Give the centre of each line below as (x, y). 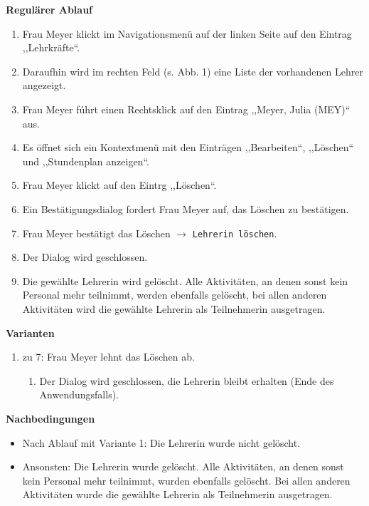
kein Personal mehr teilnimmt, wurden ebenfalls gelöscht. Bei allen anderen (186, 480)
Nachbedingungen (50, 418)
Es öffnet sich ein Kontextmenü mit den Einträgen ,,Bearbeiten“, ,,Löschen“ (188, 147)
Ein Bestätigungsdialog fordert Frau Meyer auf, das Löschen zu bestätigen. (186, 208)
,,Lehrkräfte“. (51, 47)
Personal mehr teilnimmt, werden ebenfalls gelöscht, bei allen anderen (175, 295)
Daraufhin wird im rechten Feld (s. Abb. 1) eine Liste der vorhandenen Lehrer (193, 71)
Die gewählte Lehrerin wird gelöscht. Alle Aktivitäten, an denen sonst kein (185, 280)
